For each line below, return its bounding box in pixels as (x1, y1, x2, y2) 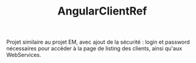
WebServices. (6, 51, 41, 59)
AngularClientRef (57, 4, 147, 18)
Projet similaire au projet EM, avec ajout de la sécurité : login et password (6, 38, 190, 46)
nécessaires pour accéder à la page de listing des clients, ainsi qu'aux (6, 45, 183, 52)
